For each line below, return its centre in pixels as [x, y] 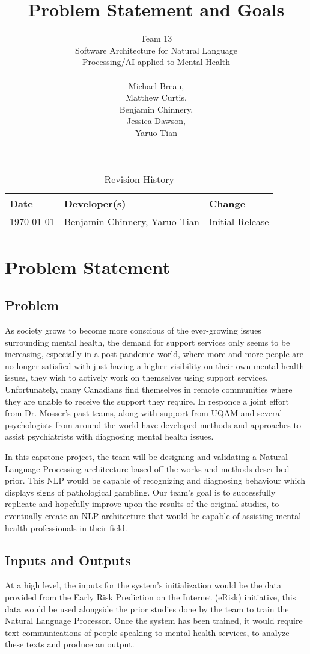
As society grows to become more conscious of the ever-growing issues [133, 330]
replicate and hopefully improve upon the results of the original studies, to [142, 504]
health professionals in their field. [66, 527]
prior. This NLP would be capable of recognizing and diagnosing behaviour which [155, 480]
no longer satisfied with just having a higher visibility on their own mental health [155, 365]
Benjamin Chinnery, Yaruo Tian [132, 222]
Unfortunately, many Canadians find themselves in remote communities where [149, 389]
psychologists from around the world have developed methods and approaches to [153, 424]
